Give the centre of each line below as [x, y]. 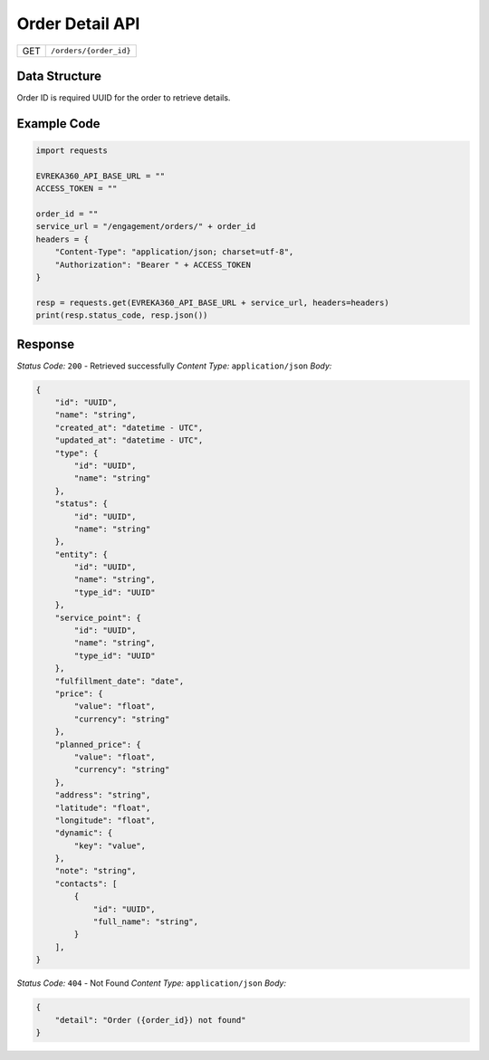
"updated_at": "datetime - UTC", [129, 440]
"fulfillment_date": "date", [120, 681]
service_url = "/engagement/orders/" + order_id [146, 227]
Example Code [58, 124]
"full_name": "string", [146, 922]
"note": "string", [96, 871]
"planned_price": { [98, 744]
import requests [72, 151]
